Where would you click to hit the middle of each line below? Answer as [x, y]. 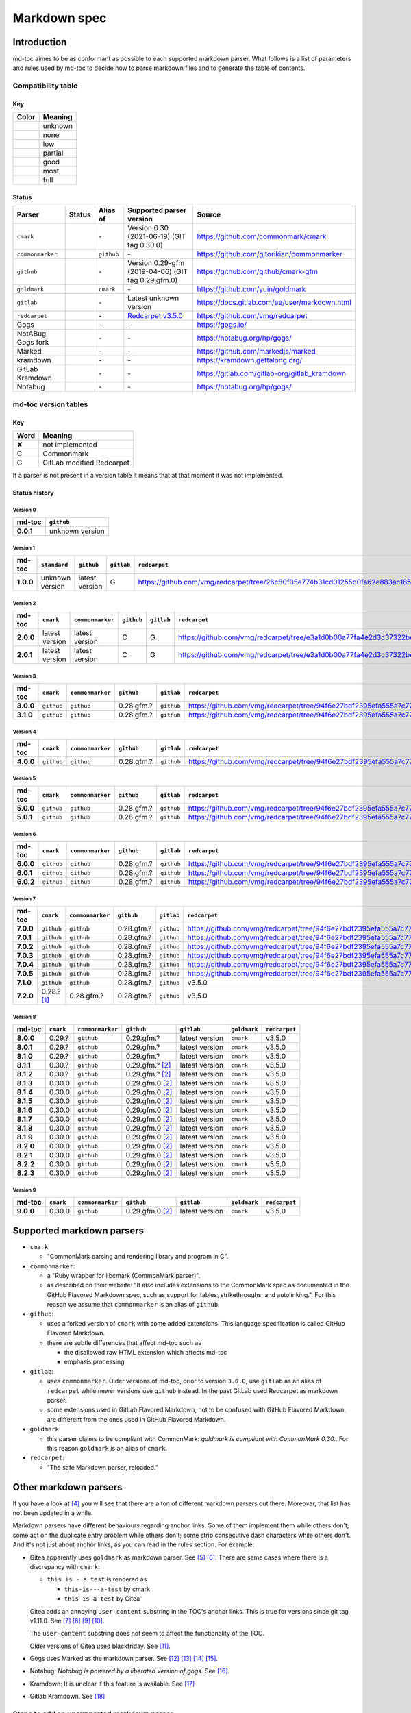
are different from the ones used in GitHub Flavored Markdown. [136, 1419]
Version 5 [24, 778]
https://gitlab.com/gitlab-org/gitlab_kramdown [271, 373]
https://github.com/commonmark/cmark [262, 236]
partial [53, 153]
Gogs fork [33, 343]
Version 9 [24, 1190]
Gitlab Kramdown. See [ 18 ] [67, 1697]
